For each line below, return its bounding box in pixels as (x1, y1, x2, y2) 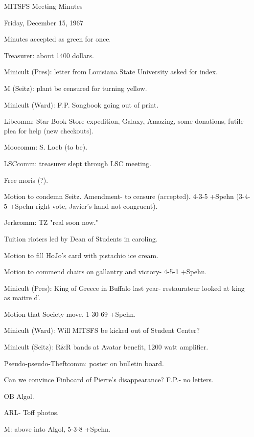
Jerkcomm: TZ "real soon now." (4, 217, 98, 227)
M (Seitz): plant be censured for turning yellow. (4, 83, 147, 93)
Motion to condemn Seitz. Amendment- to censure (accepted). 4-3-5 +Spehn (4, 191, 234, 201)
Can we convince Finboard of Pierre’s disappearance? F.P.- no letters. (4, 374, 213, 385)
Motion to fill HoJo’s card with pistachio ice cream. (4, 250, 159, 260)
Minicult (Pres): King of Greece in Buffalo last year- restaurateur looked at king (4, 283, 245, 293)
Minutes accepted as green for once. (4, 34, 111, 44)
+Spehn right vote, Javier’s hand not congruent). (9, 200, 158, 211)
